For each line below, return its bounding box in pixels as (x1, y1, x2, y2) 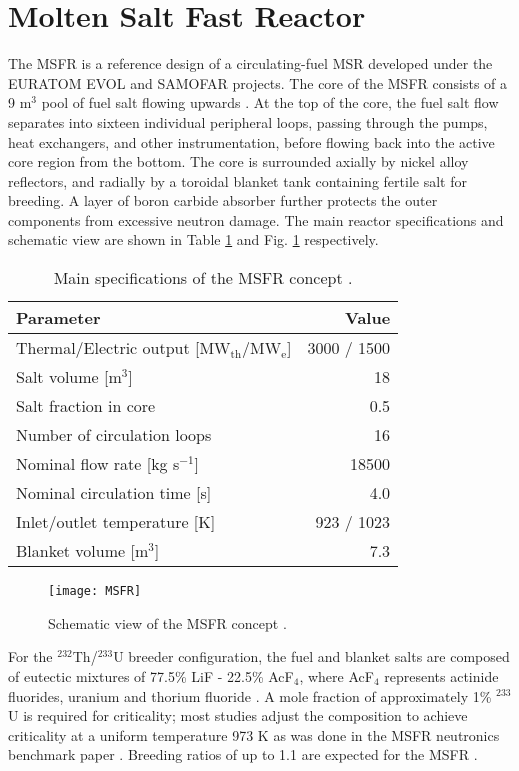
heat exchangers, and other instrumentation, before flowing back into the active (8, 131, 495, 152)
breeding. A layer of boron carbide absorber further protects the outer (8, 190, 438, 211)
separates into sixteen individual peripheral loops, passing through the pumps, (8, 111, 488, 132)
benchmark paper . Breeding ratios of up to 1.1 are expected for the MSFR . (8, 744, 478, 765)
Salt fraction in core (16, 394, 156, 418)
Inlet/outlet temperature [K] (16, 510, 216, 534)
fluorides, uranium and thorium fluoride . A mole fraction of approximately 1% (8, 685, 492, 706)
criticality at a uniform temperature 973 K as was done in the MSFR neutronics (8, 724, 500, 745)
